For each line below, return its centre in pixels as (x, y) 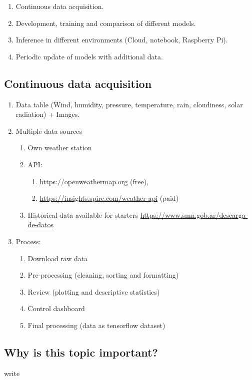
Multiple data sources (49, 131)
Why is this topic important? (81, 352)
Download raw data (58, 258)
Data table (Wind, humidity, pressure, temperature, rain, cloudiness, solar (129, 104)
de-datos (41, 224)
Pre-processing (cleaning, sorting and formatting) (103, 275)
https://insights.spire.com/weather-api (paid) (109, 198)
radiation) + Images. (48, 114)
